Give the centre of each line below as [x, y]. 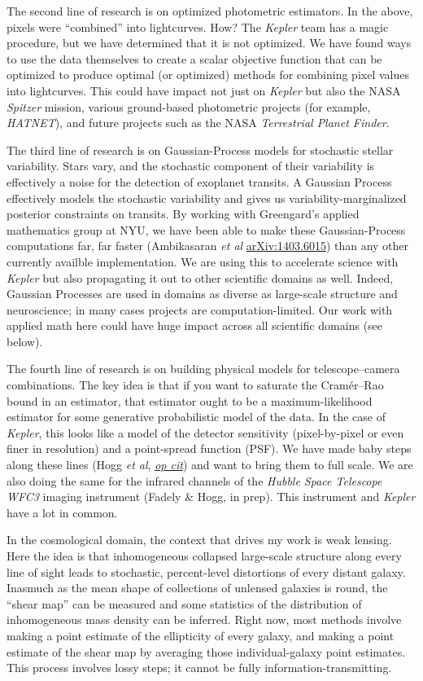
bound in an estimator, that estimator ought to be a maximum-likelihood [190, 400]
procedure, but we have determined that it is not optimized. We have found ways [209, 43]
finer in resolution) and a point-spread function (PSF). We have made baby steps [209, 448]
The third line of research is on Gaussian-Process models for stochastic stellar [200, 149]
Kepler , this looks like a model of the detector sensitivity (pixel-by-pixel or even [205, 432]
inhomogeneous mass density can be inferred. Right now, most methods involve [204, 619]
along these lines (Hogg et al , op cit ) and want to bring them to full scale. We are [210, 465]
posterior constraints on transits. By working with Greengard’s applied [183, 214]
